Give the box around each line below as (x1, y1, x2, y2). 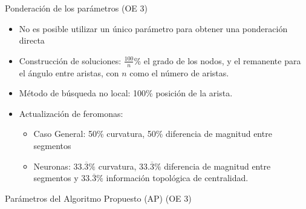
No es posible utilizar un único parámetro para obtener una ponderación (19, 22, 288, 35)
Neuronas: (33, 159, 71, 172)
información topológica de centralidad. (106, 171, 249, 184)
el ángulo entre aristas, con (19, 66, 119, 79)
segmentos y (33, 171, 79, 184)
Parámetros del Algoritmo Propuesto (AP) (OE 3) (5, 191, 192, 204)
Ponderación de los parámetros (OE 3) (5, 2, 148, 14)
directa (19, 34, 45, 47)
